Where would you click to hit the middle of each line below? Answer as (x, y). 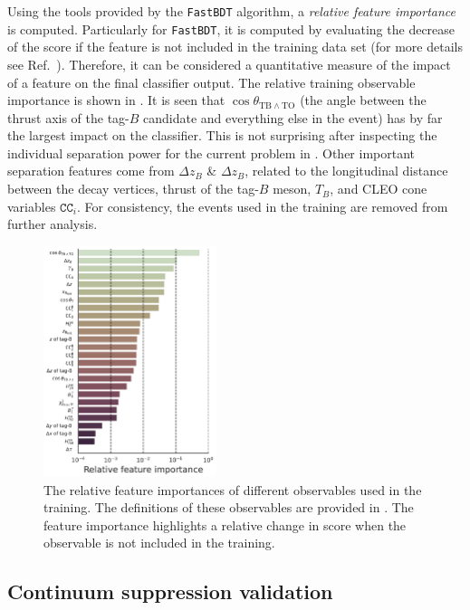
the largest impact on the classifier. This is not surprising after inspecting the (222, 135)
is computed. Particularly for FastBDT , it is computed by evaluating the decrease (231, 29)
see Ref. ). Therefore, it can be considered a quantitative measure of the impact (229, 64)
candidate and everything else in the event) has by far (293, 117)
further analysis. (53, 224)
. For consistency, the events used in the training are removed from (262, 206)
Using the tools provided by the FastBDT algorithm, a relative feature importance (232, 11)
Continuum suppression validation (170, 591)
